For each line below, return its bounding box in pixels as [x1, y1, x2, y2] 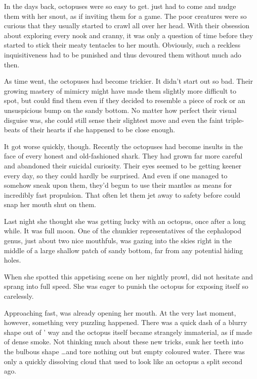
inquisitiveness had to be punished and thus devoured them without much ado [4, 49, 241, 59]
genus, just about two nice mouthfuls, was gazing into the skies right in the [4, 235, 232, 246]
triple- [225, 114, 244, 125]
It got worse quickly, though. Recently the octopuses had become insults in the [4, 141, 243, 151]
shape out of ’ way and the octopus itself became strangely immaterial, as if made [4, 326, 253, 337]
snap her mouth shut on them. [4, 199, 96, 210]
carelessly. [4, 291, 34, 301]
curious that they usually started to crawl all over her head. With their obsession [4, 20, 250, 31]
